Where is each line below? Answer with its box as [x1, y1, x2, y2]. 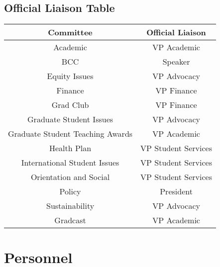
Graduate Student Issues [27, 113, 113, 125]
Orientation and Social [30, 171, 110, 183]
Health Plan [49, 142, 92, 154]
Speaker [162, 56, 190, 68]
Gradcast [54, 214, 86, 226]
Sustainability [46, 200, 95, 212]
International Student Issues [21, 157, 119, 169]
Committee [48, 26, 93, 38]
